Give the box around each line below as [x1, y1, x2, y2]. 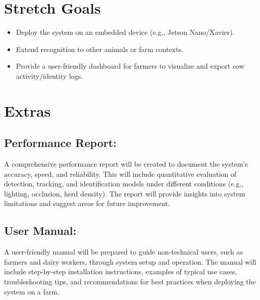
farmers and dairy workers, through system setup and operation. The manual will [4, 256, 256, 267]
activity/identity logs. [16, 70, 83, 81]
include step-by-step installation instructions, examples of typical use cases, [4, 266, 237, 277]
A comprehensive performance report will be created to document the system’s [4, 159, 248, 169]
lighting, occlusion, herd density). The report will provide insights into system [4, 188, 245, 198]
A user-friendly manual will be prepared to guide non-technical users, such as [4, 246, 243, 257]
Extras [4, 100, 51, 121]
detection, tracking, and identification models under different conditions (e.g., [4, 178, 243, 189]
